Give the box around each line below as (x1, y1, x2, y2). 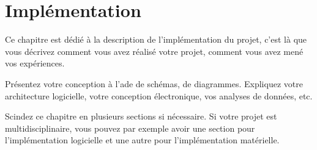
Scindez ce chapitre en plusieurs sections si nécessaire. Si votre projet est (5, 110, 277, 123)
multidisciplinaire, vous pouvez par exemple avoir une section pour (5, 121, 255, 134)
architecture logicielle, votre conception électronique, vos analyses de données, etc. (5, 89, 313, 102)
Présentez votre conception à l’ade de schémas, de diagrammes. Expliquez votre (5, 77, 303, 90)
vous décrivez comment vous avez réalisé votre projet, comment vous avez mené (5, 45, 304, 57)
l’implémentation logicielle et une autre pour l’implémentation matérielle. (5, 134, 280, 146)
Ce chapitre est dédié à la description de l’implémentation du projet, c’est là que (5, 33, 307, 46)
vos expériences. (5, 57, 65, 70)
